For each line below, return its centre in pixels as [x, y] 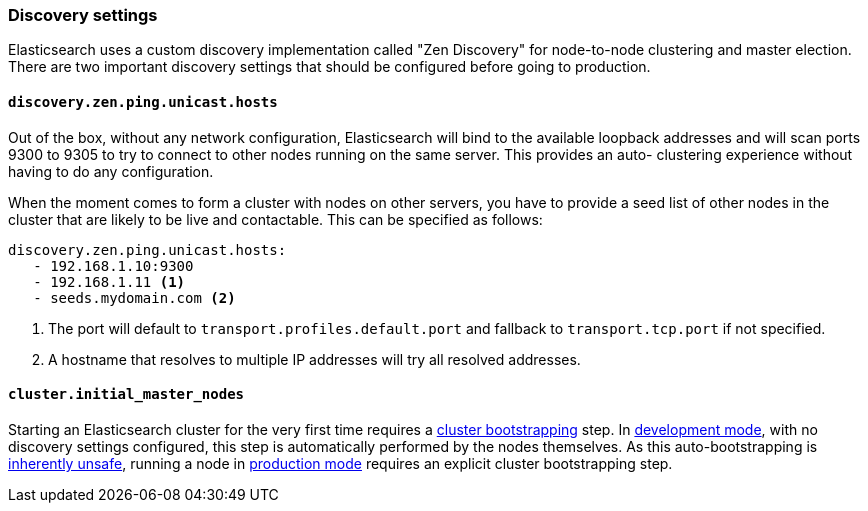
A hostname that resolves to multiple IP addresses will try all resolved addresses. [314, 359]
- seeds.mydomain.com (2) [134, 297]
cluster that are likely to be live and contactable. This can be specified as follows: [275, 219]
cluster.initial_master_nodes [126, 394]
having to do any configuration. [111, 171]
